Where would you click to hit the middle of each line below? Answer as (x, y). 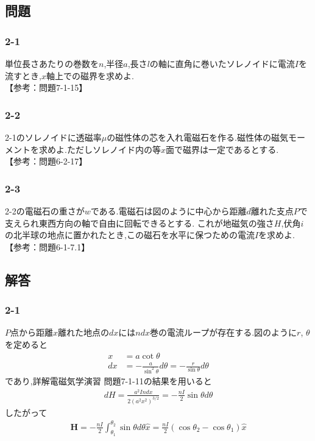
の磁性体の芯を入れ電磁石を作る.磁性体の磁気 (198, 137)
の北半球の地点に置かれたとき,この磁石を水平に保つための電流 (130, 235)
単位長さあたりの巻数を (52, 63)
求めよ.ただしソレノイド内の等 (100, 149)
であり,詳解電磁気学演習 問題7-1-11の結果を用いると (108, 381)
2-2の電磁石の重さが (45, 211)
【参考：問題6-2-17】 (46, 161)
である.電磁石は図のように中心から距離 (168, 211)
